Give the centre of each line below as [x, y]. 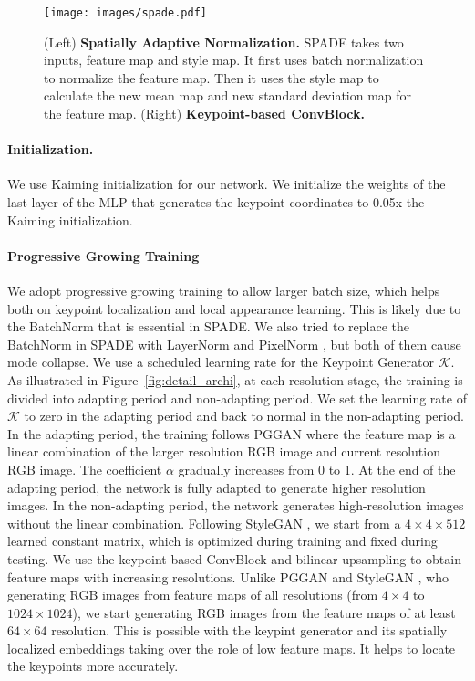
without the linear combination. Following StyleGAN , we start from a [204, 523]
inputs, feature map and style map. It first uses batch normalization [234, 60]
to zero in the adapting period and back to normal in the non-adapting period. [244, 416]
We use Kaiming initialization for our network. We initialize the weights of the [227, 184]
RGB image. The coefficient [85, 469]
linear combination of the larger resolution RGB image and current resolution [224, 451]
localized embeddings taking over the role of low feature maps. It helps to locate [232, 648]
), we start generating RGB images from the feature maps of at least [264, 612]
